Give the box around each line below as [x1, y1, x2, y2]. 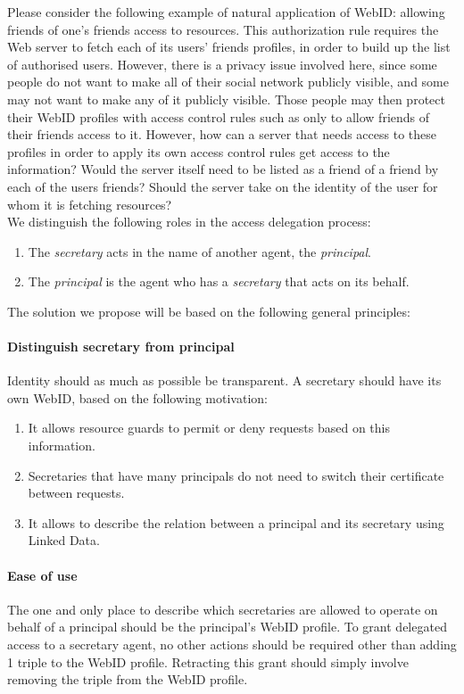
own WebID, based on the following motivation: [7, 388, 268, 407]
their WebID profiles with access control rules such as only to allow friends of [7, 107, 430, 126]
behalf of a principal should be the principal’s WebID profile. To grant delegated [7, 617, 447, 636]
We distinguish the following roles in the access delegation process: [7, 212, 371, 231]
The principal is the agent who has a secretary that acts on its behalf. [28, 272, 410, 291]
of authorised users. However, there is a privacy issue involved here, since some [7, 54, 437, 73]
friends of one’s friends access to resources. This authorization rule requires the [7, 20, 439, 38]
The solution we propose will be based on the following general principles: [7, 302, 410, 320]
